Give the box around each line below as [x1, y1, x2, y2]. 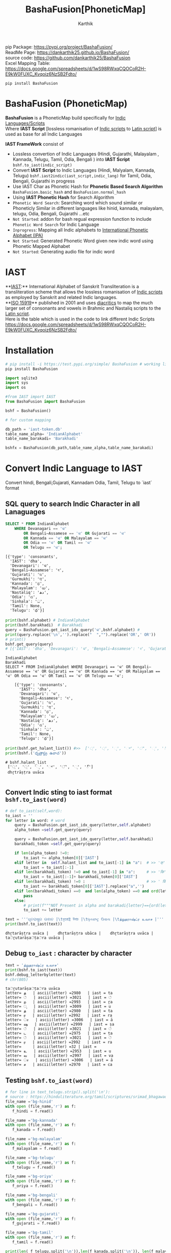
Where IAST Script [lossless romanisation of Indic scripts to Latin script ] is [5, 125, 162, 131]
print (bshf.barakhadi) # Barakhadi [5, 622, 83, 628]
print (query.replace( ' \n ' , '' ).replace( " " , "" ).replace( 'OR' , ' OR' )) [5, 632, 156, 637]
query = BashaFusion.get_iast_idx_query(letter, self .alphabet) [14, 823, 152, 828]
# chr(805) [5, 977, 28, 982]
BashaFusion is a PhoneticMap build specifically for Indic [5, 114, 126, 121]
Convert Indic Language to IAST [5, 462, 143, 474]
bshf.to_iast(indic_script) [12, 163, 72, 168]
